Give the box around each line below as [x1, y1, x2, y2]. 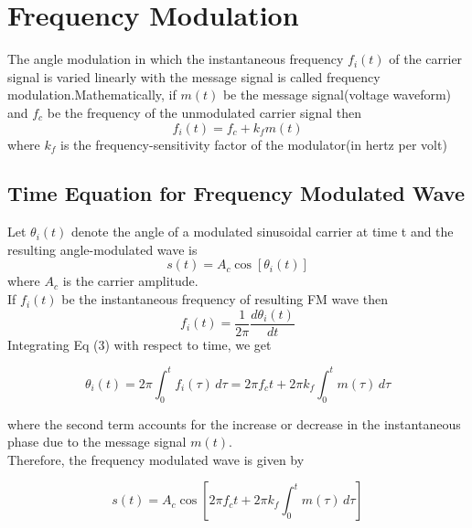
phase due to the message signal [7, 432, 187, 451]
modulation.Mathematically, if [7, 85, 177, 104]
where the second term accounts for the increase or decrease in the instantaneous [7, 414, 461, 433]
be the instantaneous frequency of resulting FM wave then [61, 290, 388, 309]
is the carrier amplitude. [62, 271, 198, 290]
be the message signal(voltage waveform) [222, 85, 452, 104]
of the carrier [389, 49, 463, 69]
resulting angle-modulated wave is [7, 239, 198, 259]
